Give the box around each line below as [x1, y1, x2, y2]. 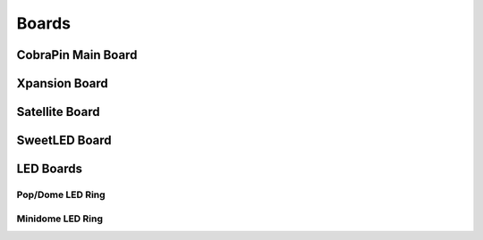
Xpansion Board [16, 76, 109, 91]
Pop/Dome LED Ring [16, 188, 106, 201]
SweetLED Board [16, 133, 112, 148]
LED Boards [16, 161, 82, 177]
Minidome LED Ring [16, 212, 103, 225]
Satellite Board [16, 104, 100, 120]
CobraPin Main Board [16, 47, 138, 62]
